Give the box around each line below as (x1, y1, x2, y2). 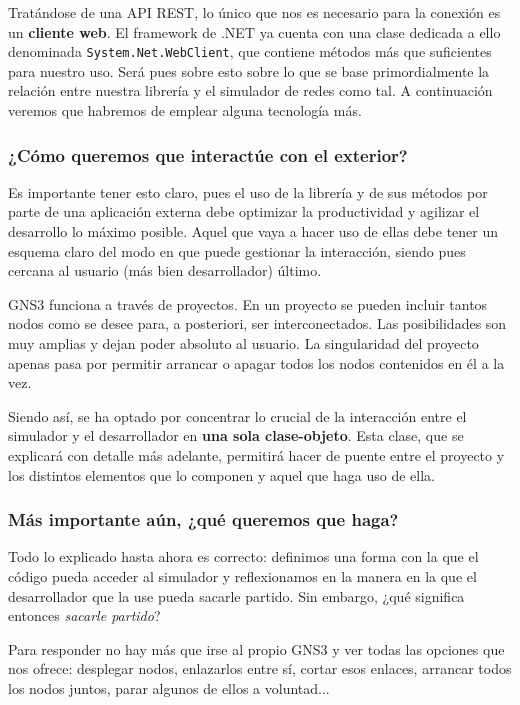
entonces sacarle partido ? (8, 605, 161, 626)
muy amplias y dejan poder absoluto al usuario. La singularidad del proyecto (8, 333, 479, 353)
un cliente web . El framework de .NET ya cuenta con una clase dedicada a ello (8, 21, 501, 42)
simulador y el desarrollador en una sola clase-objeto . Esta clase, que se (8, 425, 464, 446)
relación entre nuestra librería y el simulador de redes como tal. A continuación (8, 80, 493, 101)
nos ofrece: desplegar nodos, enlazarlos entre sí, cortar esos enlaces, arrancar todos (8, 658, 512, 679)
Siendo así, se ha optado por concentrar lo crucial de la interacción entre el (8, 405, 467, 426)
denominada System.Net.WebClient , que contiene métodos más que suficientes (8, 41, 492, 62)
